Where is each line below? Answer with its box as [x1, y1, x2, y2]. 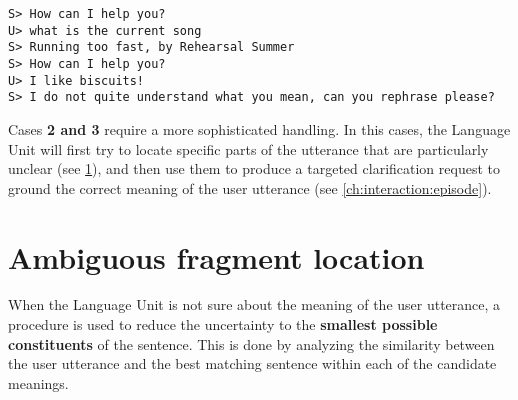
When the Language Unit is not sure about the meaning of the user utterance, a [8, 294, 501, 315]
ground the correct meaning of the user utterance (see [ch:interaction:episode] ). [8, 177, 492, 198]
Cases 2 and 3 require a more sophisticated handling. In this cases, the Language [8, 118, 511, 139]
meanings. [8, 372, 69, 393]
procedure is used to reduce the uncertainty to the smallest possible [8, 314, 438, 335]
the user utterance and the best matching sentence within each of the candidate [8, 353, 497, 374]
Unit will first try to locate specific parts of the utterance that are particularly [8, 138, 489, 159]
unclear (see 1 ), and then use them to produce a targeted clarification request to [8, 158, 500, 179]
